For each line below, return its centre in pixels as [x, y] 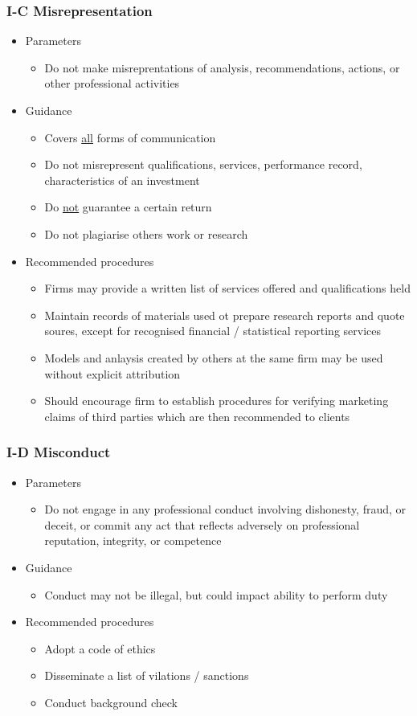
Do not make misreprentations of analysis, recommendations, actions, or [222, 67]
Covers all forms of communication [130, 137]
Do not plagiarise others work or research [146, 233]
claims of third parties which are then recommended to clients [197, 416]
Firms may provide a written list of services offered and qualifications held [227, 288]
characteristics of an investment [122, 180]
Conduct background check [111, 702]
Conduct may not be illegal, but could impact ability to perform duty [216, 594]
